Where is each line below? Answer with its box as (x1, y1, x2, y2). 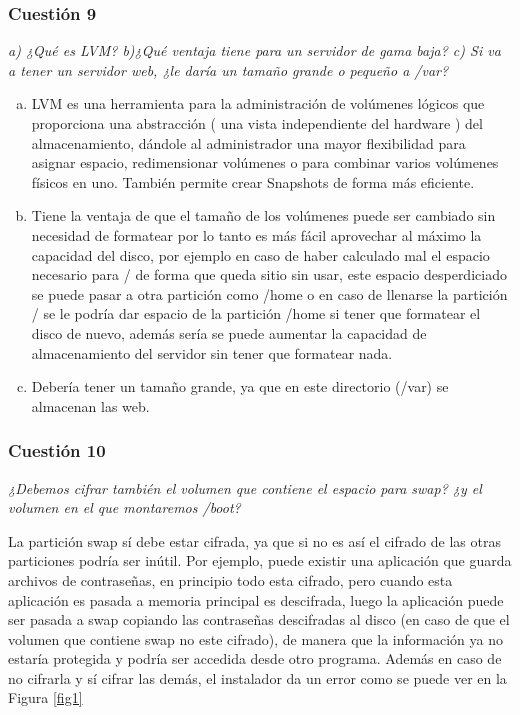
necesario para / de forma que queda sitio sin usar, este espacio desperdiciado (31, 264, 507, 285)
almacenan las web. (31, 395, 150, 416)
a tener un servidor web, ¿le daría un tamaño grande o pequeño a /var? (8, 59, 449, 80)
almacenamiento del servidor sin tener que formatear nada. (31, 342, 393, 363)
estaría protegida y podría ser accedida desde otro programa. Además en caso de (8, 648, 502, 669)
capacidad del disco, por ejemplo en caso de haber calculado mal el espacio (31, 244, 490, 265)
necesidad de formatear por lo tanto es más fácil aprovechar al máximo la (31, 224, 482, 245)
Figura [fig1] (8, 687, 83, 708)
